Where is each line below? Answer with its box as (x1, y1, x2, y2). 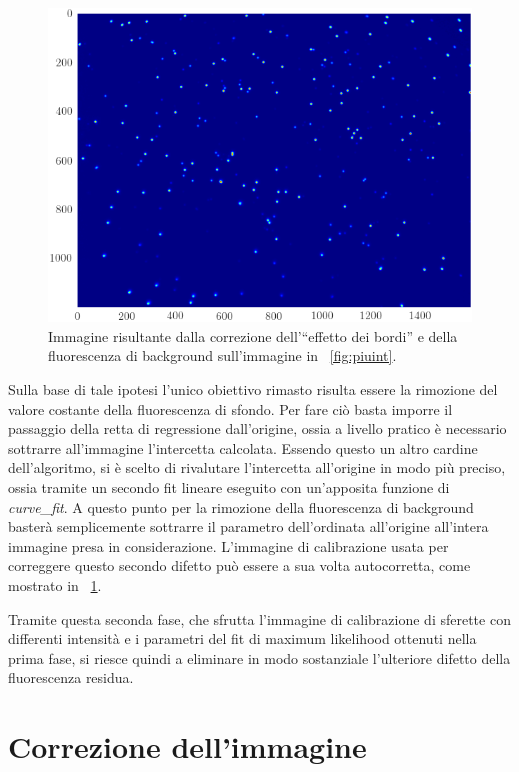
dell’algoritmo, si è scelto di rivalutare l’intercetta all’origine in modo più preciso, (8, 457, 506, 478)
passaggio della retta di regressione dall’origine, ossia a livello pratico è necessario (8, 418, 507, 439)
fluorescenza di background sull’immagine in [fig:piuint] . (48, 345, 397, 366)
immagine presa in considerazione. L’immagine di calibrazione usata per (8, 535, 449, 556)
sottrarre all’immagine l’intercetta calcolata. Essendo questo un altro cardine (8, 437, 478, 458)
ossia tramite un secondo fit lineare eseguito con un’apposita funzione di (8, 477, 450, 498)
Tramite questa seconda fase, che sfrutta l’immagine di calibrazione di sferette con (8, 608, 511, 629)
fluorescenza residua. (8, 667, 134, 688)
